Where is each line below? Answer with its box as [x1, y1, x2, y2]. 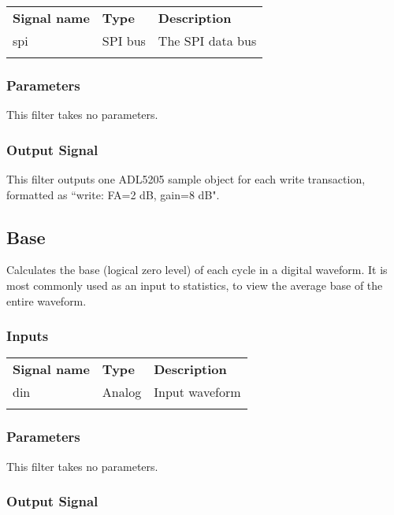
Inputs [6, 326, 49, 346]
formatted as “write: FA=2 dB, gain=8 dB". [6, 186, 220, 202]
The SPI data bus [158, 31, 257, 50]
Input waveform [154, 383, 241, 402]
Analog [102, 383, 142, 402]
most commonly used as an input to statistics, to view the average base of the [6, 277, 383, 294]
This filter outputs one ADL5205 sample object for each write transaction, [6, 171, 366, 187]
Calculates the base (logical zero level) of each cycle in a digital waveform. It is [6, 261, 388, 278]
